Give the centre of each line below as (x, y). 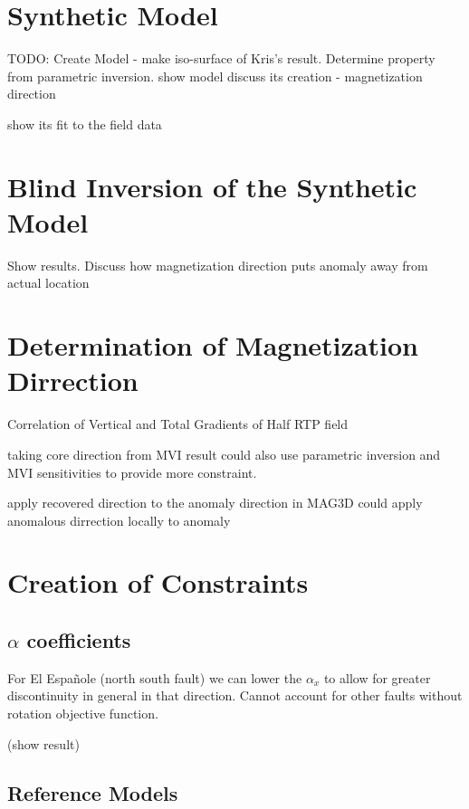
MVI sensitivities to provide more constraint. (132, 472)
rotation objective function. (83, 714)
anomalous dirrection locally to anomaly (119, 520)
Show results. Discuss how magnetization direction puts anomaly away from (218, 265)
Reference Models (93, 792)
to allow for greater (377, 677)
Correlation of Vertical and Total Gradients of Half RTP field (178, 424)
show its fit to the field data (85, 124)
